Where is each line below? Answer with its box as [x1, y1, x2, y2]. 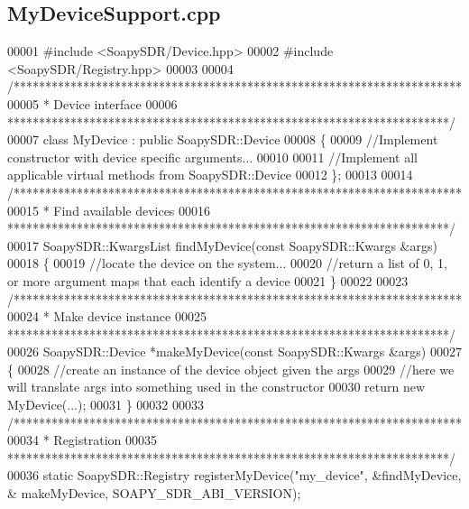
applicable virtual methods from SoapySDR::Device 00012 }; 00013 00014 [7, 165, 413, 184]
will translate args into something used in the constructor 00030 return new [7, 377, 426, 396]
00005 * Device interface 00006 [7, 94, 178, 113]
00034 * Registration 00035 [7, 430, 157, 449]
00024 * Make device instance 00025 [7, 307, 207, 326]
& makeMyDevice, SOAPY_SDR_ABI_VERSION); [7, 484, 301, 503]
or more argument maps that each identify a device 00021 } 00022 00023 [7, 271, 409, 290]
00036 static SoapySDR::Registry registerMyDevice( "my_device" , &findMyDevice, [7, 466, 462, 485]
